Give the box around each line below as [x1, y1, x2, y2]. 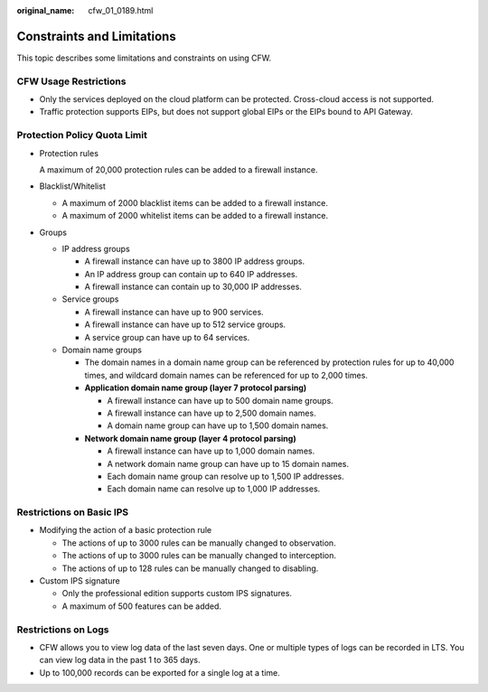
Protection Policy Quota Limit [16, 129, 148, 142]
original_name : [16, 5, 75, 15]
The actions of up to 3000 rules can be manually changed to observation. [61, 538, 336, 548]
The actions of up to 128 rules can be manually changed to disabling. [61, 563, 319, 574]
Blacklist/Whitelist [39, 181, 106, 192]
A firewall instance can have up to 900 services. [84, 306, 264, 317]
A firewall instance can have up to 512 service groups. [84, 319, 286, 330]
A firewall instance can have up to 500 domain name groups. [107, 395, 333, 406]
